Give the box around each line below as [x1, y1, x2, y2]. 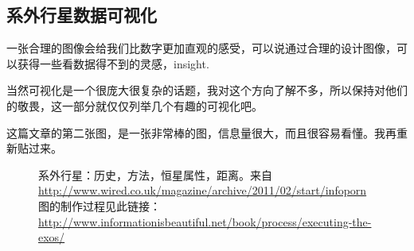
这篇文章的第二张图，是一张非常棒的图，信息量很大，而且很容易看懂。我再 [6, 124, 396, 141]
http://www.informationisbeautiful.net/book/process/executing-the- [38, 213, 372, 230]
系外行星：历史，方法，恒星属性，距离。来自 [38, 166, 272, 183]
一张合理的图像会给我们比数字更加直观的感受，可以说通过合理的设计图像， [6, 40, 396, 56]
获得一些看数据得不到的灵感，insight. [17, 55, 209, 71]
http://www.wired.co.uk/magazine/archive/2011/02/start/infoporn [38, 182, 367, 199]
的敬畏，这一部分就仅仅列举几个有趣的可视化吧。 [6, 97, 263, 114]
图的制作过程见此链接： [38, 197, 161, 214]
